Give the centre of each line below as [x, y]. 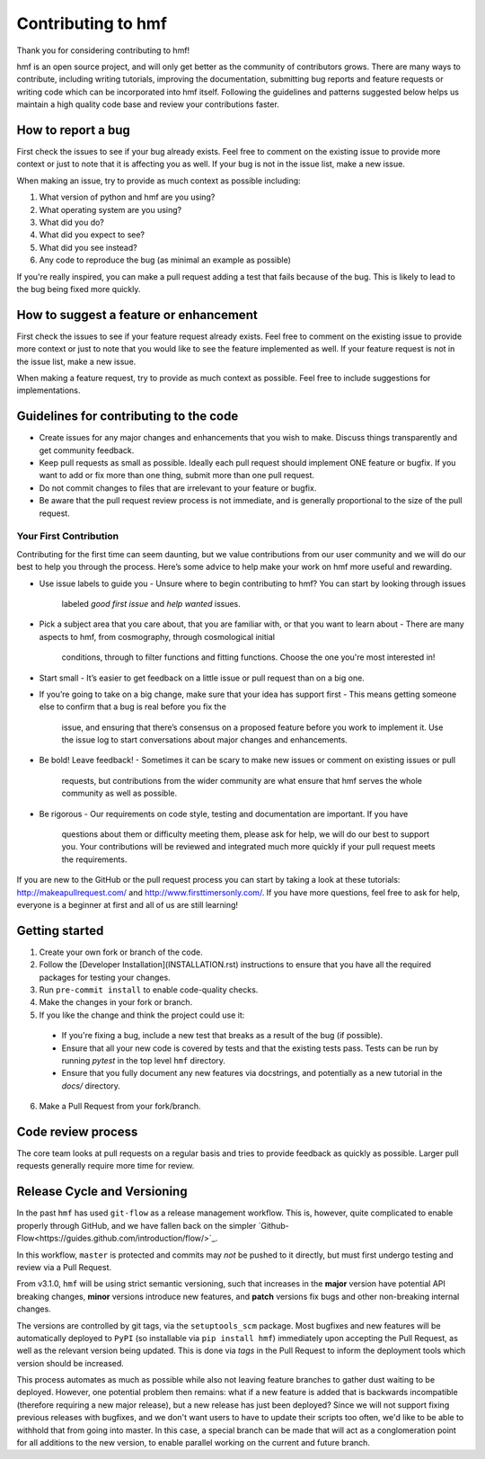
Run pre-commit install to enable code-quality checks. [149, 990]
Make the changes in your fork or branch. [116, 1002]
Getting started [60, 930]
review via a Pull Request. [64, 1267]
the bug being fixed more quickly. [79, 289]
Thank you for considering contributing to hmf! [103, 50]
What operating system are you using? [110, 209]
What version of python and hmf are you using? [127, 197]
